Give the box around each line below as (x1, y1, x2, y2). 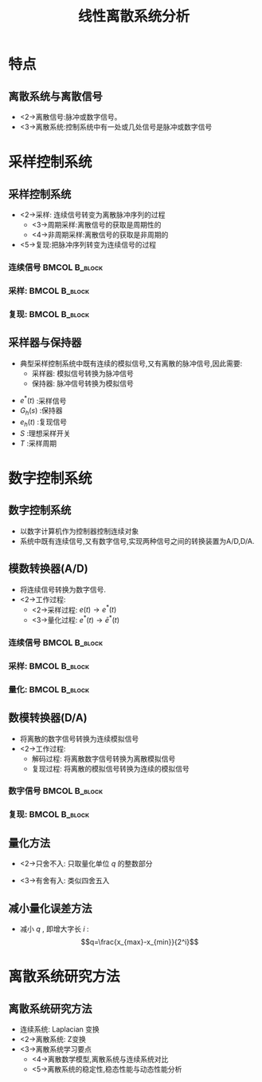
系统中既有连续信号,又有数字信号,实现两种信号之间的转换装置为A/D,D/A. (19, 536, 255, 545)
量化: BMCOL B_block (8, 684, 90, 695)
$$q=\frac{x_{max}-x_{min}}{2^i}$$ (80, 937, 199, 946)
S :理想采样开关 (19, 428, 71, 438)
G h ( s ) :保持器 (19, 406, 63, 418)
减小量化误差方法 (8, 902, 92, 915)
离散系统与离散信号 (8, 89, 103, 103)
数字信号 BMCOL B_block (8, 786, 104, 797)
